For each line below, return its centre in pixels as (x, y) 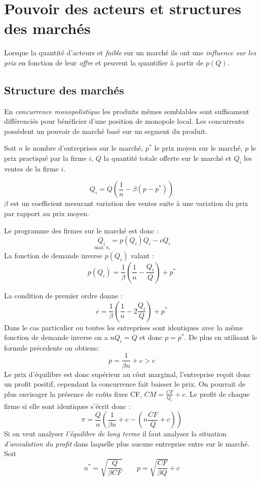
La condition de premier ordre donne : (63, 295)
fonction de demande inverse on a (56, 337)
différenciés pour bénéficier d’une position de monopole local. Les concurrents (124, 121)
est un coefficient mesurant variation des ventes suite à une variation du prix (129, 203)
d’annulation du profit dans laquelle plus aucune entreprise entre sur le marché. (127, 443)
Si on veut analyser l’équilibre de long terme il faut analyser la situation (115, 434)
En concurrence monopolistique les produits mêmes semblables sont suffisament (127, 111)
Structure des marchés (64, 90)
